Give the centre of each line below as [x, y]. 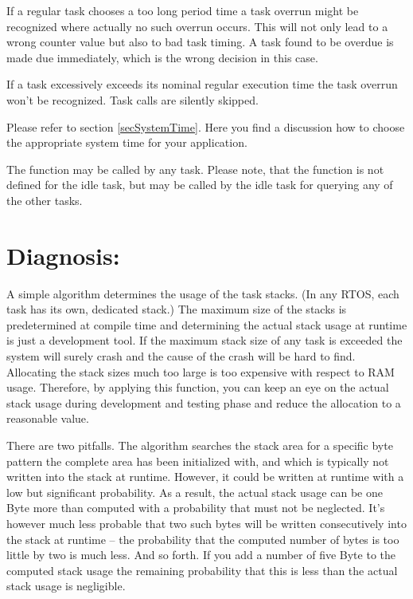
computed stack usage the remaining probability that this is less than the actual [202, 570]
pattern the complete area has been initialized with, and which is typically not [198, 461]
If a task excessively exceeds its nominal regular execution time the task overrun [202, 84]
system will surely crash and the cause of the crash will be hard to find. [181, 356]
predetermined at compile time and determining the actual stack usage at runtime [207, 324]
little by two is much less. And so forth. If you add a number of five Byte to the [201, 555]
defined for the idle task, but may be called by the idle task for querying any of [200, 185]
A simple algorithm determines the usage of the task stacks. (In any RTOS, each [203, 293]
